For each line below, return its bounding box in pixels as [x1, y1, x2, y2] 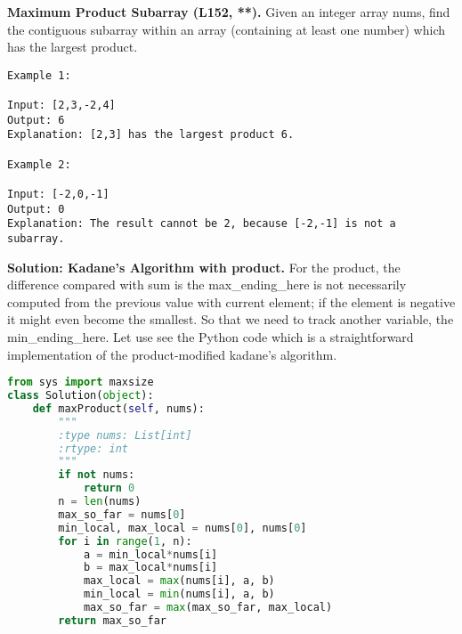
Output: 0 [7, 202, 65, 215]
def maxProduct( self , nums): [32, 402, 205, 415]
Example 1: [7, 69, 71, 82]
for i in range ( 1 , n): [58, 534, 192, 548]
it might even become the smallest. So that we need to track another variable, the [7, 310, 454, 329]
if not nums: [58, 468, 135, 482]
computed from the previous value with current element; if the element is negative [7, 292, 456, 311]
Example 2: [7, 158, 71, 171]
